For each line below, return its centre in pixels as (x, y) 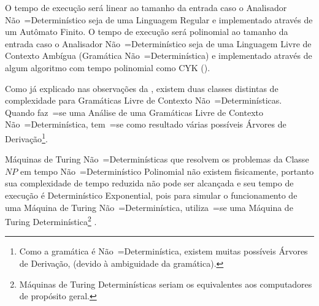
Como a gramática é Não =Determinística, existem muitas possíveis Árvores (163, 251)
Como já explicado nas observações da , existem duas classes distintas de (142, 88)
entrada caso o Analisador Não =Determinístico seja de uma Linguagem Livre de (158, 43)
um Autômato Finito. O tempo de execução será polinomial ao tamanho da (147, 32)
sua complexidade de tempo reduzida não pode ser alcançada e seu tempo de (149, 183)
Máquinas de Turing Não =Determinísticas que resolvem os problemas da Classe (157, 159)
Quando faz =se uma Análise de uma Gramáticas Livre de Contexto (134, 112)
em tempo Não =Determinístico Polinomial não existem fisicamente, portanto (167, 171)
